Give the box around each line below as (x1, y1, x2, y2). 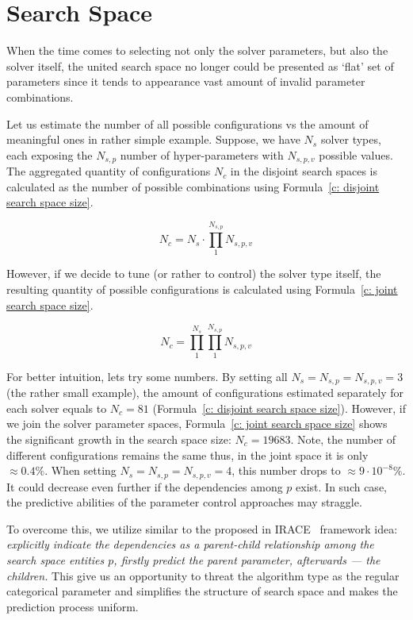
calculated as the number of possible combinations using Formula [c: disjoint (6, 178, 380, 194)
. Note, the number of (290, 431, 396, 447)
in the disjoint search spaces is (230, 163, 377, 179)
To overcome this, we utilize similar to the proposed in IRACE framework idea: (6, 520, 398, 537)
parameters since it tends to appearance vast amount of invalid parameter (6, 73, 365, 90)
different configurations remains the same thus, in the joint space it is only (6, 446, 369, 463)
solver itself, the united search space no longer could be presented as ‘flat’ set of (6, 57, 394, 74)
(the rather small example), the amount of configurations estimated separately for (6, 384, 404, 401)
